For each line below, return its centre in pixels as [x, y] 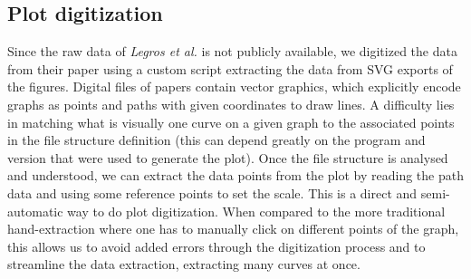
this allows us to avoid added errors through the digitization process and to [216, 246]
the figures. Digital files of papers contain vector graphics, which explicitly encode [234, 87]
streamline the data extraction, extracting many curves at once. [184, 264]
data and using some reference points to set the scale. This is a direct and [212, 192]
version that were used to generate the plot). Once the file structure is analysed [228, 157]
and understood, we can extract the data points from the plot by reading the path [235, 175]
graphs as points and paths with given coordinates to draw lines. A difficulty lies [231, 104]
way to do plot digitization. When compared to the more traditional [256, 211]
